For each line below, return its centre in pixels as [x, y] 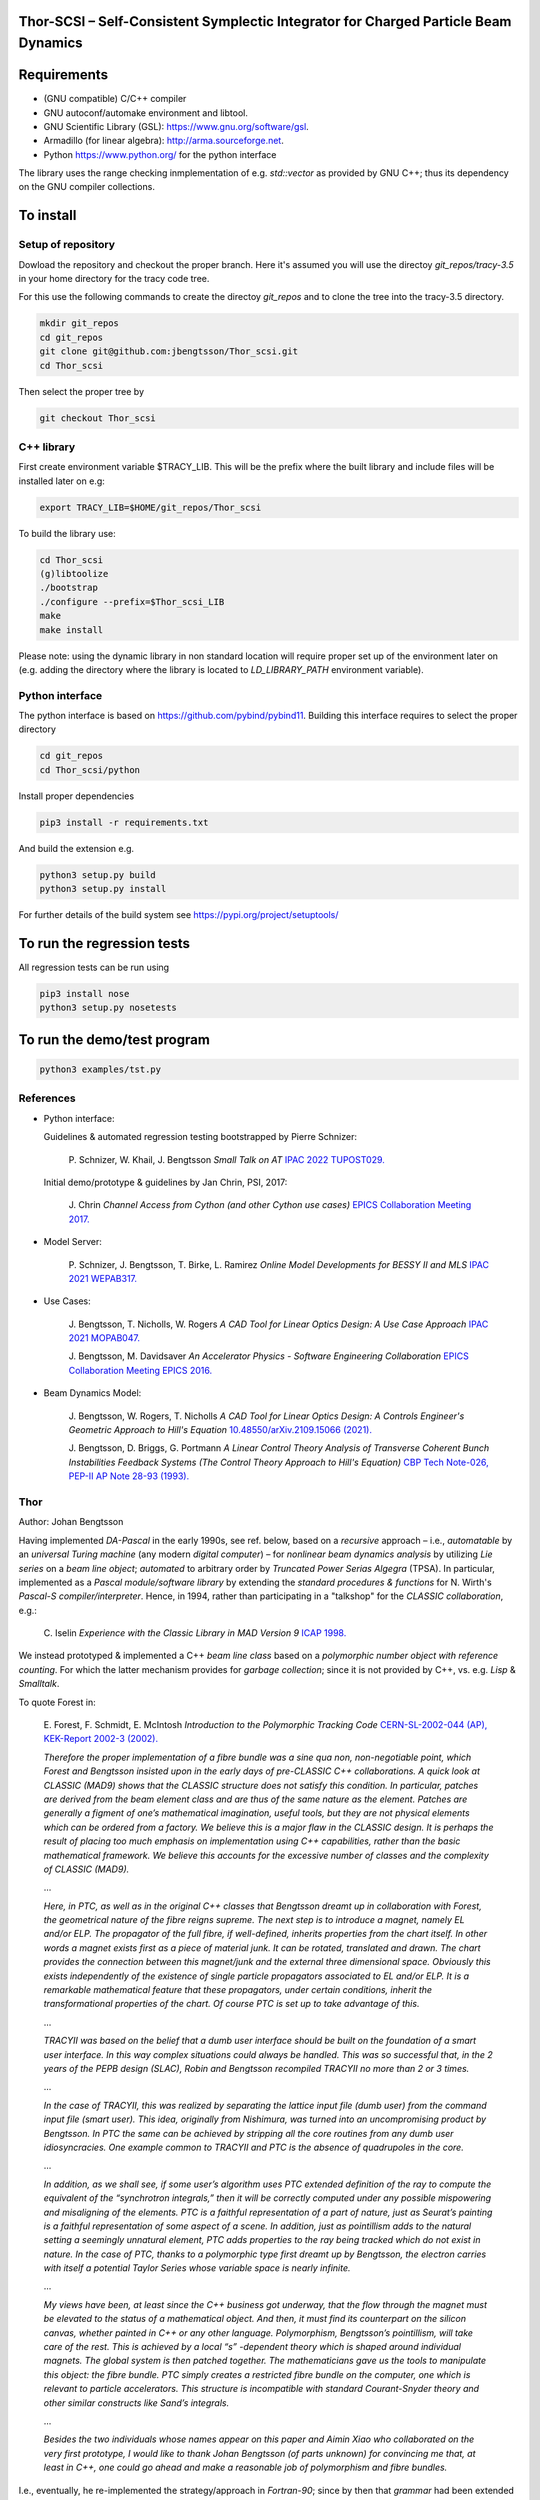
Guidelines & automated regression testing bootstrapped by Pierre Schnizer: [200, 1137]
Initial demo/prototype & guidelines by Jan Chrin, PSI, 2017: [165, 1182]
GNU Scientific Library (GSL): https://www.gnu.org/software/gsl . [176, 126]
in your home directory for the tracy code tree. [114, 279]
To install [47, 215]
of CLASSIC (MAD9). [86, 1869]
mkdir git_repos [79, 323]
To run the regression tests [104, 943]
